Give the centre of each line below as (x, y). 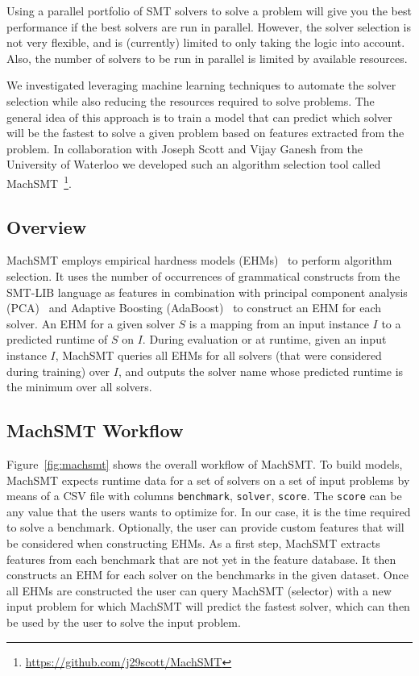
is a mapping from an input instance (279, 323)
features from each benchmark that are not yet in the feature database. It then (201, 559)
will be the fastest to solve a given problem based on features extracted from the (205, 133)
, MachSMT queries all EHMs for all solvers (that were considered (218, 355)
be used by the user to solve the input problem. (124, 622)
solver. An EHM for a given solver (91, 323)
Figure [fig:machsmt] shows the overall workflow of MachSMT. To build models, (205, 463)
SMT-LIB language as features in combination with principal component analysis (207, 292)
